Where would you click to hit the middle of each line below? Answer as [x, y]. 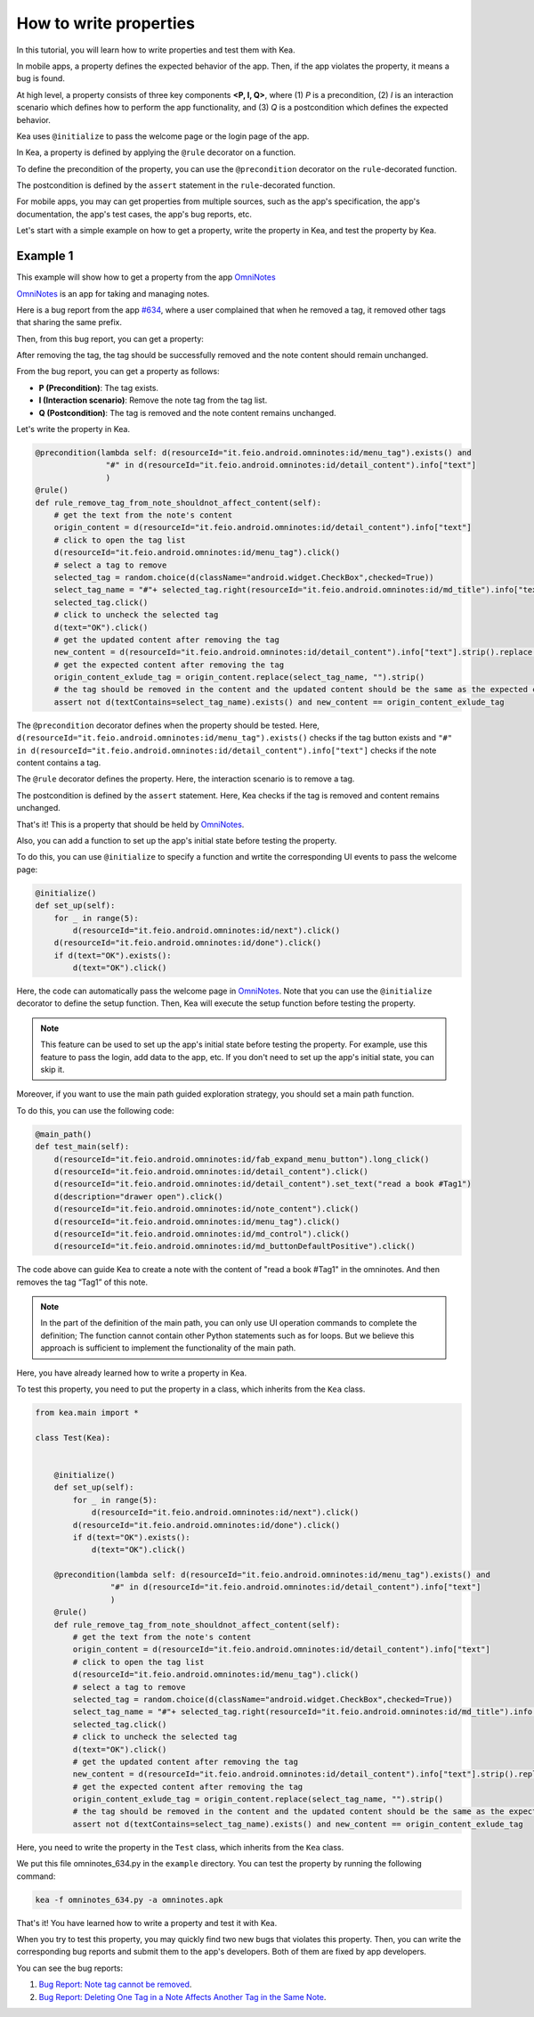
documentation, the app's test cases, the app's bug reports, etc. [134, 214]
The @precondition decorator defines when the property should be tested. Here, [168, 725]
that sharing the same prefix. [69, 323]
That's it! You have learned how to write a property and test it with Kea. [147, 1923]
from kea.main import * [87, 1413]
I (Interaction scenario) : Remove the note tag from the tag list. [153, 400]
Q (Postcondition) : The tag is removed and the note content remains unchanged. [187, 412]
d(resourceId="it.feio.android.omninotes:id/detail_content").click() [211, 1171]
